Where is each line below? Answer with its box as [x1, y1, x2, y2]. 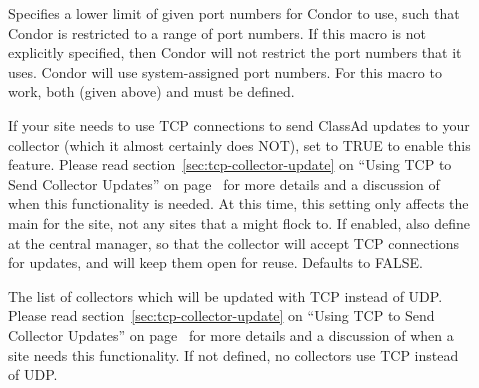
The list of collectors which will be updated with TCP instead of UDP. [8, 285, 443, 306]
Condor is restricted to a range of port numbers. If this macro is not [8, 22, 426, 43]
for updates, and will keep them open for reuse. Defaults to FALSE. [8, 252, 423, 273]
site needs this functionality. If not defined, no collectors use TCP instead [8, 344, 459, 365]
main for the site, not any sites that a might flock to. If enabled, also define [8, 212, 470, 233]
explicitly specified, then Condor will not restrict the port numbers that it [8, 42, 462, 63]
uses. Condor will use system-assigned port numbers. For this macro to [8, 61, 442, 82]
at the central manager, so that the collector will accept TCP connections [8, 232, 460, 253]
